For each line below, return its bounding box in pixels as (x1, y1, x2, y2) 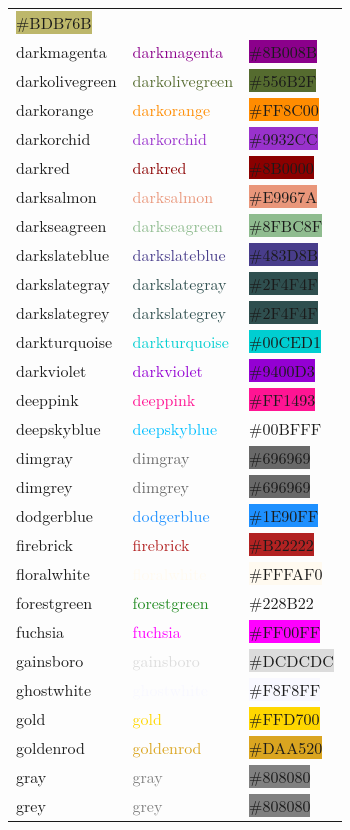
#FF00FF (249, 620, 321, 643)
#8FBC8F (249, 214, 323, 237)
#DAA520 (249, 736, 323, 759)
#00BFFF (249, 417, 322, 440)
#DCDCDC (249, 649, 334, 672)
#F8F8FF (249, 678, 321, 701)
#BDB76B (16, 11, 92, 34)
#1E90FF (249, 504, 319, 527)
